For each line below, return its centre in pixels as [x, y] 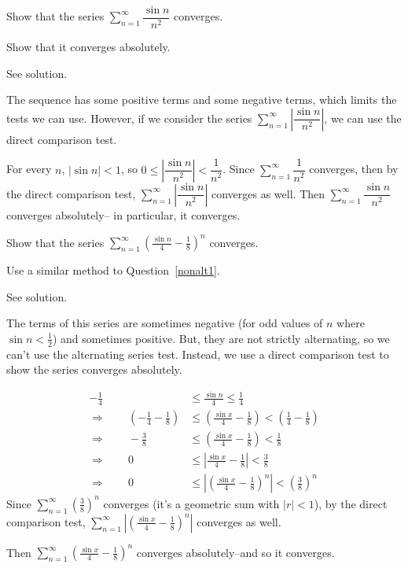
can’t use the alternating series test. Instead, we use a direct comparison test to [198, 354]
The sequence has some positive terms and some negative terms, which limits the [202, 100]
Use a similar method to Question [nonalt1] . [113, 270]
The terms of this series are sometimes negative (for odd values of [165, 323]
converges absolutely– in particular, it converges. [123, 214]
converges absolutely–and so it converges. [235, 552]
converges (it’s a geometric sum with [191, 503]
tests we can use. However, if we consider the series [129, 118]
